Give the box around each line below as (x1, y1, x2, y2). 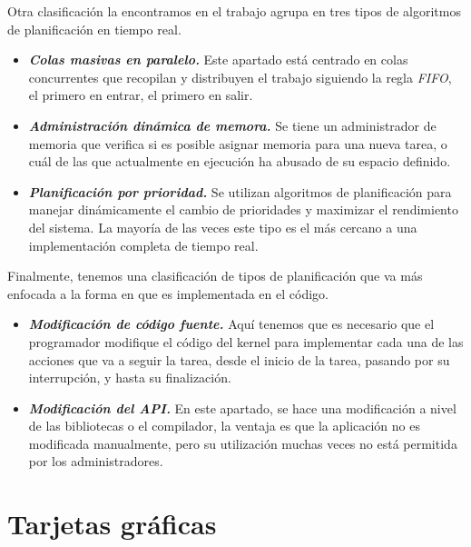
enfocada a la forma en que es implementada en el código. (7, 283, 329, 303)
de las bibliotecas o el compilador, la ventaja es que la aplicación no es (28, 416, 420, 435)
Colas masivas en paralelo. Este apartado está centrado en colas (28, 50, 408, 69)
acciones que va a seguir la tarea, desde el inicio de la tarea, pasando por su (28, 350, 450, 369)
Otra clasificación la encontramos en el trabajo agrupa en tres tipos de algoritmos (7, 2, 461, 20)
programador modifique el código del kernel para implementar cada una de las (28, 332, 464, 351)
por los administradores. (28, 452, 163, 471)
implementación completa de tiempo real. (28, 235, 259, 254)
